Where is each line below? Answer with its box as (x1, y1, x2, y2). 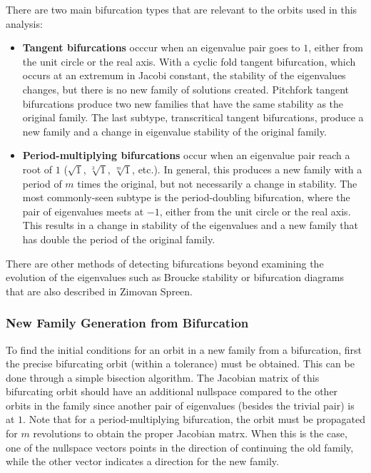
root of (22, 161, 53, 176)
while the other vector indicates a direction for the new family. (6, 454, 279, 469)
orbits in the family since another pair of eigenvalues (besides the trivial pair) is (6, 397, 355, 412)
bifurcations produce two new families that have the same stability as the (22, 96, 344, 111)
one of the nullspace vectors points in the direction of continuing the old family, (6, 439, 354, 454)
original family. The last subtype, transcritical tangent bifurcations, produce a (22, 110, 364, 125)
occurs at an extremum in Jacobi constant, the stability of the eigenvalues (22, 68, 346, 83)
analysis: (6, 16, 43, 31)
